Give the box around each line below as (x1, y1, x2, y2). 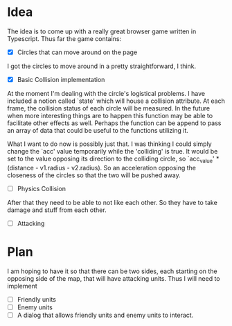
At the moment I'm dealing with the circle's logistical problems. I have (7, 90, 206, 98)
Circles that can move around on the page (17, 48, 138, 56)
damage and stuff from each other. (7, 206, 107, 214)
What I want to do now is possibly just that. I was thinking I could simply (7, 140, 213, 148)
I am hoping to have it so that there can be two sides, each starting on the (7, 267, 217, 275)
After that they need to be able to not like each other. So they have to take (7, 198, 218, 206)
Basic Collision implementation (17, 76, 105, 83)
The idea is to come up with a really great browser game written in (7, 27, 197, 35)
